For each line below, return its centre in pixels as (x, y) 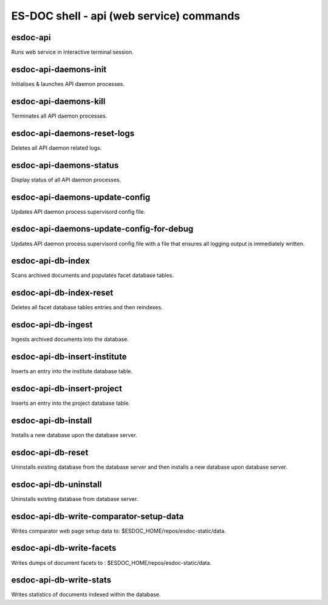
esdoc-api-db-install (52, 420)
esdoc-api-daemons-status (65, 165)
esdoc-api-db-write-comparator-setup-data (97, 516)
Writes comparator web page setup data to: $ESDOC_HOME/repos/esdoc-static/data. (118, 531)
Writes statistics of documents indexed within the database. (86, 595)
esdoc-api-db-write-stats (61, 580)
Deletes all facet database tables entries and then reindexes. (87, 307)
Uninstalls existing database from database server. (75, 498)
